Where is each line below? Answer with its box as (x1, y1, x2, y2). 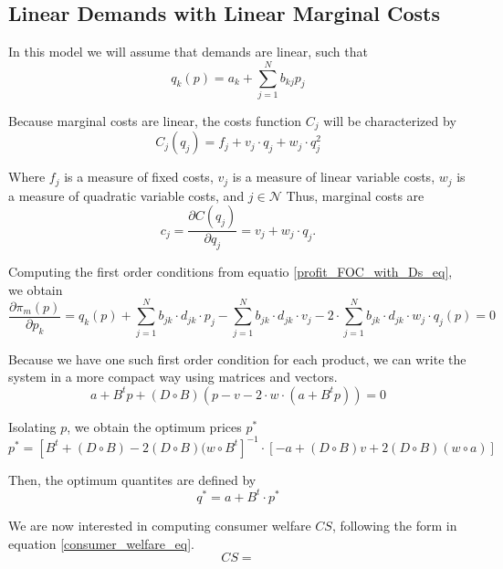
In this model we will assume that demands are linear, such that (8, 42, 368, 61)
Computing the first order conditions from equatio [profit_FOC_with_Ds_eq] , (8, 262, 453, 281)
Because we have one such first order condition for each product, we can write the (8, 349, 466, 368)
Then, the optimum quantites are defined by (8, 469, 257, 489)
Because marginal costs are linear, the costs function (8, 111, 302, 130)
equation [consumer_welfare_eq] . (8, 533, 194, 553)
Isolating (8, 416, 57, 436)
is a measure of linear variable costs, (232, 167, 435, 186)
